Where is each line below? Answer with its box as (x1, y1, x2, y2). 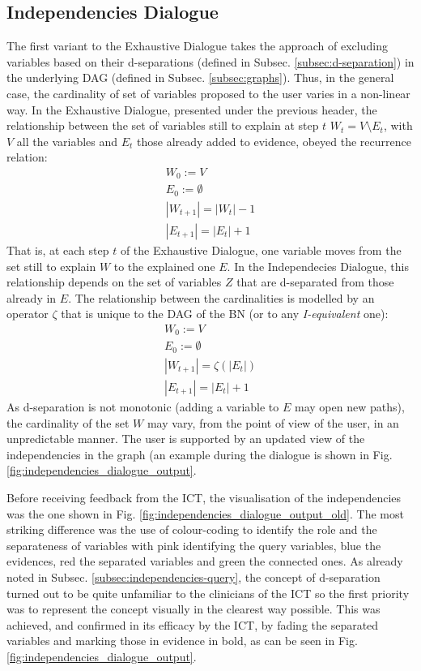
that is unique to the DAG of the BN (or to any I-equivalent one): (61, 305, 389, 322)
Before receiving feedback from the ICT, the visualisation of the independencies (6, 488, 402, 505)
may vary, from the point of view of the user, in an (147, 414, 399, 431)
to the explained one (113, 257, 215, 274)
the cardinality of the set (6, 414, 130, 431)
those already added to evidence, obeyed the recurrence (137, 132, 411, 149)
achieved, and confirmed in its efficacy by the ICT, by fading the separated (6, 616, 379, 633)
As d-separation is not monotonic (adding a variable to (6, 398, 279, 415)
